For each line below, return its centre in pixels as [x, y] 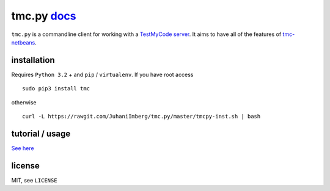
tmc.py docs [44, 16]
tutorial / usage [41, 133]
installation [33, 60]
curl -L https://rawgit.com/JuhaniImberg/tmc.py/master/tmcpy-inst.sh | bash [141, 117]
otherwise [24, 102]
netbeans [23, 42]
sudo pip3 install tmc [56, 89]
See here [23, 148]
